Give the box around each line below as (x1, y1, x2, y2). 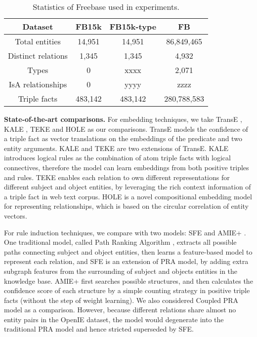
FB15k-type (109, 21, 157, 32)
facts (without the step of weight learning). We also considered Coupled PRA (4, 295, 239, 305)
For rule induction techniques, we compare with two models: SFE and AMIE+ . (4, 227, 246, 237)
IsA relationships (8, 78, 67, 90)
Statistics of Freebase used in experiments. (33, 1, 179, 12)
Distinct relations (8, 50, 68, 61)
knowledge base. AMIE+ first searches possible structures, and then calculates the (4, 275, 253, 286)
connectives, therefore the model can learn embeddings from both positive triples (4, 162, 249, 172)
